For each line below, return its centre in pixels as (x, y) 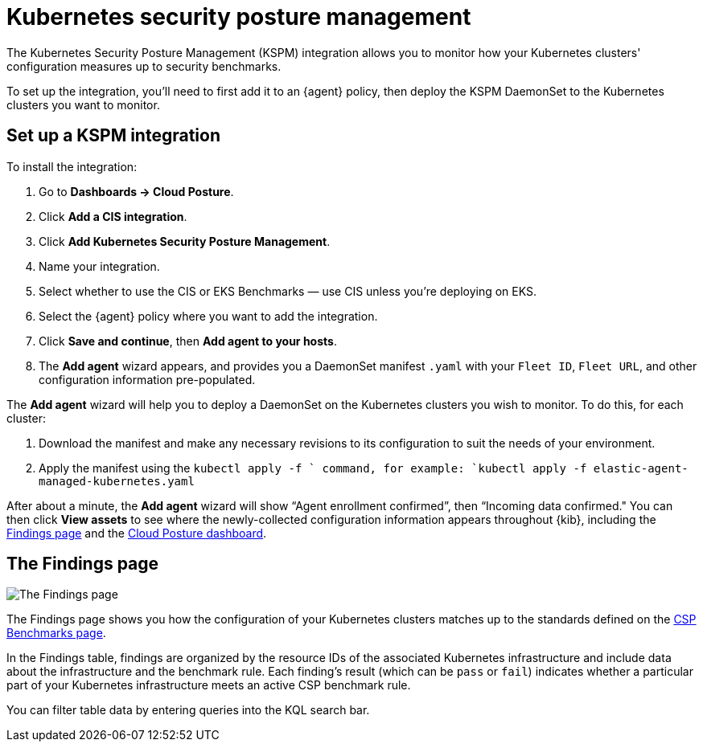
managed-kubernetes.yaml (117, 481)
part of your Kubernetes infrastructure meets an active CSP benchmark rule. (209, 685)
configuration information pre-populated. (147, 379)
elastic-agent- (641, 468)
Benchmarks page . (56, 633)
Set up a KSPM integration (113, 136)
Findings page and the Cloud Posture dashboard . (137, 533)
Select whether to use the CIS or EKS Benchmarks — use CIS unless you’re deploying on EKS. (288, 291)
